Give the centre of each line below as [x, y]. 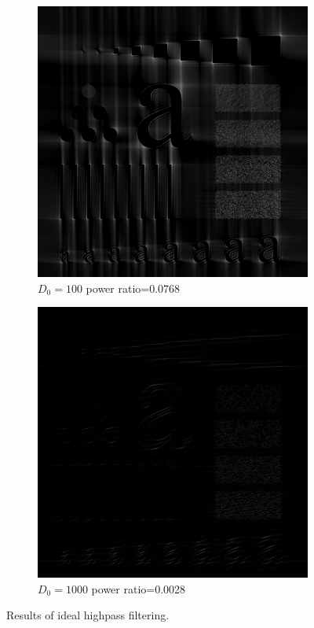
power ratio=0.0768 [133, 288]
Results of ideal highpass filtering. [88, 615]
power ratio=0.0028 [139, 588]
